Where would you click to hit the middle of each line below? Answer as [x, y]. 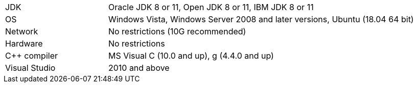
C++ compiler [32, 56]
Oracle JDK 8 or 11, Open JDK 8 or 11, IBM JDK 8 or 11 [211, 7]
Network [22, 31]
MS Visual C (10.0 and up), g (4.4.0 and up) [191, 56]
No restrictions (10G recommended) [177, 31]
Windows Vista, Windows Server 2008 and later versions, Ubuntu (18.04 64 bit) [261, 19]
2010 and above [139, 68]
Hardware [24, 43]
